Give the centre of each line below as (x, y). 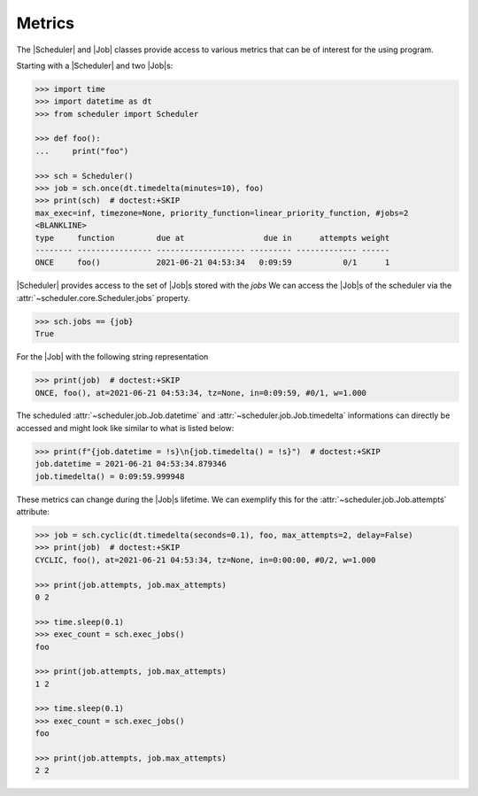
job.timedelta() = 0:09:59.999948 (110, 476)
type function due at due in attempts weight (212, 238)
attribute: (33, 512)
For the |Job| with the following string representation (112, 357)
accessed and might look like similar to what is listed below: (125, 428)
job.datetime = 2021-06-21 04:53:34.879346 (131, 464)
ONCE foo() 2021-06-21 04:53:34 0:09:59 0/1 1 (212, 263)
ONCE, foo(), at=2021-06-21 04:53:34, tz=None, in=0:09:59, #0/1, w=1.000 (201, 393)
